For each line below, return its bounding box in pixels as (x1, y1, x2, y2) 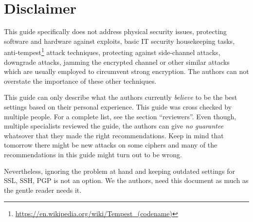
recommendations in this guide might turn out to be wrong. (4, 149, 182, 159)
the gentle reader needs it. (4, 185, 82, 195)
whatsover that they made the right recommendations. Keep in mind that (4, 130, 224, 140)
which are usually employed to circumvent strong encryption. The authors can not (4, 66, 249, 76)
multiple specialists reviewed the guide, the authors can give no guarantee (4, 121, 224, 131)
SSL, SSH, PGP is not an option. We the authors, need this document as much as (4, 175, 249, 185)
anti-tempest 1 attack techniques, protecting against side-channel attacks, (4, 46, 220, 57)
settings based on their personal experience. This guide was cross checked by (4, 101, 232, 111)
